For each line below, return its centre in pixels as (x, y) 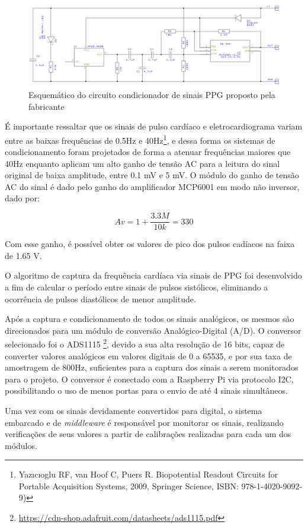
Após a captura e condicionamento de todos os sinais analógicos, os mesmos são (150, 319)
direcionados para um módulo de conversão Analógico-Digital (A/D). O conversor (153, 330)
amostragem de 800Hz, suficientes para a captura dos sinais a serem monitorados (152, 367)
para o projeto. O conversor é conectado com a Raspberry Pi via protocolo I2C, (149, 379)
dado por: (22, 198)
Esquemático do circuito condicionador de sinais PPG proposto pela (152, 95)
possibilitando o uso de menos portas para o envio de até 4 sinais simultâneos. (146, 391)
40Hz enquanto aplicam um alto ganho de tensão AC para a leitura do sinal (142, 163)
